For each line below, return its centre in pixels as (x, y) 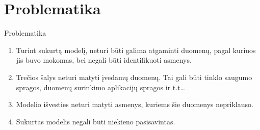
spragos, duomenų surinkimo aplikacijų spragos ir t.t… (100, 87)
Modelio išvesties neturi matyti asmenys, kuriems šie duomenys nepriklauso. (135, 104)
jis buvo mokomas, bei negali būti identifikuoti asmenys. (104, 60)
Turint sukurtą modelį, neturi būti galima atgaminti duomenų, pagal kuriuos (136, 50)
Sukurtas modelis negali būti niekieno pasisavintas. (96, 121)
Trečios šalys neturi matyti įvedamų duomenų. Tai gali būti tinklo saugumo (134, 77)
